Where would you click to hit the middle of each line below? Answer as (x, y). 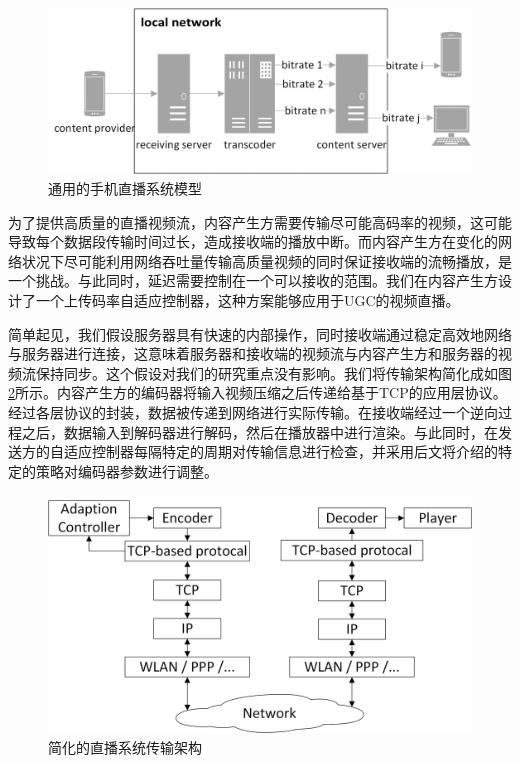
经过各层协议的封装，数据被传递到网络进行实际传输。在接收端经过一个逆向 (253, 411)
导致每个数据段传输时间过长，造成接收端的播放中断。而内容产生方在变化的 (253, 241)
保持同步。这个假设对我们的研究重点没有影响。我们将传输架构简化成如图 (273, 372)
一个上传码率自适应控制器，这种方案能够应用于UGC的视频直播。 (247, 300)
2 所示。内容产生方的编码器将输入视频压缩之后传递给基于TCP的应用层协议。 (257, 392)
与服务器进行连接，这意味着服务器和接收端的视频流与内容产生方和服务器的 (253, 353)
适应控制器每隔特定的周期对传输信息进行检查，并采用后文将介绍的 (280, 451)
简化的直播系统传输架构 (125, 746)
